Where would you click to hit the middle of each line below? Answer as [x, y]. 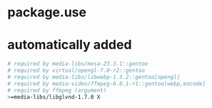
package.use [47, 12]
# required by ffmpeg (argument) [57, 90]
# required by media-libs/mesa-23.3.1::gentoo [78, 64]
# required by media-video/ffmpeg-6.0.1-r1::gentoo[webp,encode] [106, 83]
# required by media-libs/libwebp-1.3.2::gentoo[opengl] [94, 77]
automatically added [70, 45]
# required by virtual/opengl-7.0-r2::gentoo [76, 70]
